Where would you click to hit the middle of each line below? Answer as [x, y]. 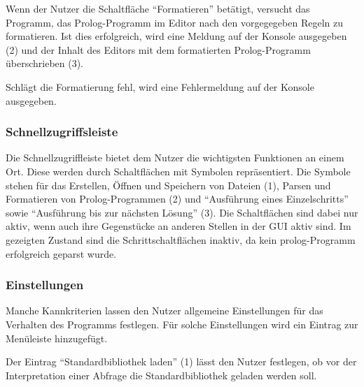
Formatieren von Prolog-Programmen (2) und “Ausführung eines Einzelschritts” [177, 199]
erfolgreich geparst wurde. [61, 253]
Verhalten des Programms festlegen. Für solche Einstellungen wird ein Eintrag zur [182, 324]
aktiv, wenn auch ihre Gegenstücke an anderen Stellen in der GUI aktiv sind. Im [178, 226]
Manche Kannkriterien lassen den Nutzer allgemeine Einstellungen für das [164, 311]
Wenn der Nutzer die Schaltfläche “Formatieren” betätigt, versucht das [158, 8]
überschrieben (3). [45, 63]
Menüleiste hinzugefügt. [57, 338]
